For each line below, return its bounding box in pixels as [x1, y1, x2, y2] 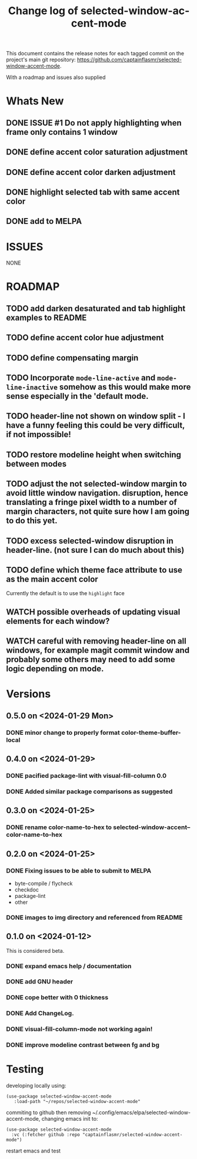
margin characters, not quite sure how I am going [6, 507, 190, 517]
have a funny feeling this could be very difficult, [6, 420, 185, 431]
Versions [6, 688, 51, 701]
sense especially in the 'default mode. [6, 391, 149, 401]
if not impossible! [6, 430, 72, 440]
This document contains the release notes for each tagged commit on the [6, 50, 185, 57]
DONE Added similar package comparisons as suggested [6, 787, 173, 795]
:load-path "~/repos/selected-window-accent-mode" [14, 1099, 141, 1105]
